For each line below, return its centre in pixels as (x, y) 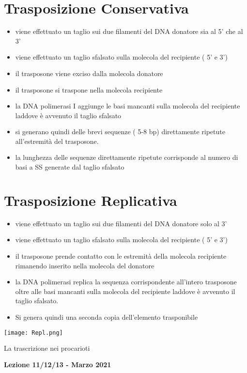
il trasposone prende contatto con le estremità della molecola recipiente (121, 256)
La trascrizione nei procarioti (47, 348)
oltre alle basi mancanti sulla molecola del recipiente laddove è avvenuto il (125, 291)
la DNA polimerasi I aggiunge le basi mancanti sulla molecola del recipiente (128, 106)
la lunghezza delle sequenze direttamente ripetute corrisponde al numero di (127, 157)
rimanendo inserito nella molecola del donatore (85, 265)
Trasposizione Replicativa (91, 200)
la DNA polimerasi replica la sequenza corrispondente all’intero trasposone (126, 282)
